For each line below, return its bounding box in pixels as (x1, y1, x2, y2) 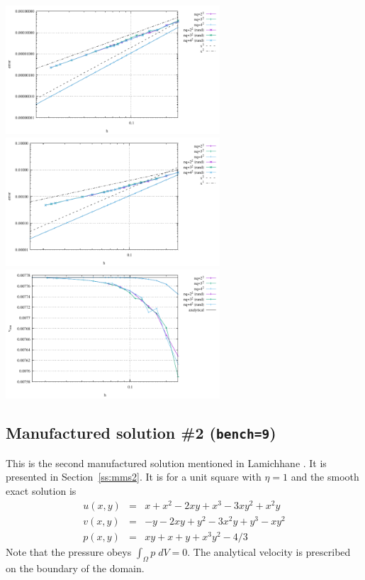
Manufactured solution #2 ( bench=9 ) (6, 422, 276, 444)
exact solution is (6, 483, 77, 498)
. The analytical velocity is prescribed (187, 544, 351, 559)
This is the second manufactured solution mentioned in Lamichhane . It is (6, 455, 327, 470)
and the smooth (291, 469, 359, 484)
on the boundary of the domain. (6, 560, 145, 575)
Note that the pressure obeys (6, 544, 132, 559)
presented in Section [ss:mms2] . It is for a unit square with (6, 469, 262, 484)
